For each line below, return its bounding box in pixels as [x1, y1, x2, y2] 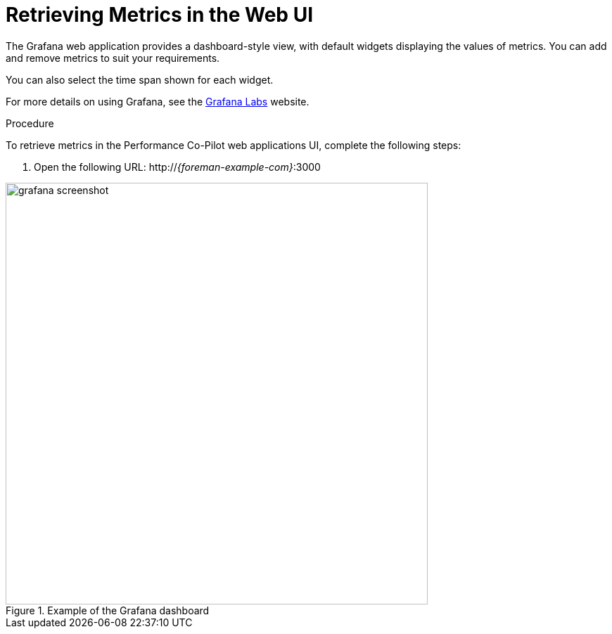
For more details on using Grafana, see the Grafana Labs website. [6, 95, 310, 108]
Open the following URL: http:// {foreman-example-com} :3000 [34, 160, 321, 173]
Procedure [6, 117, 54, 129]
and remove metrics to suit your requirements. [6, 51, 220, 64]
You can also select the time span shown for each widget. [6, 73, 274, 86]
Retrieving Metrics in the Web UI [6, 3, 314, 27]
